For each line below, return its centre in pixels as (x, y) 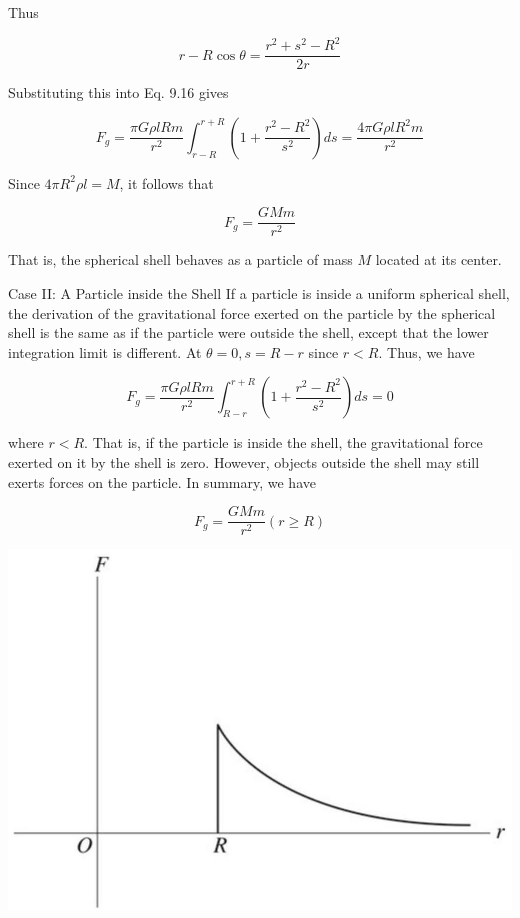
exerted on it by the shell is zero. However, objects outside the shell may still (244, 461)
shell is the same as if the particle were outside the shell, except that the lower (248, 332)
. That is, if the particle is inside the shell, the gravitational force (283, 442)
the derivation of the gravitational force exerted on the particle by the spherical (252, 312)
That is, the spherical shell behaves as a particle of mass (180, 259)
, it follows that (166, 182)
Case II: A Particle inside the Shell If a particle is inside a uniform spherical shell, (259, 293)
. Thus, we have (426, 351)
